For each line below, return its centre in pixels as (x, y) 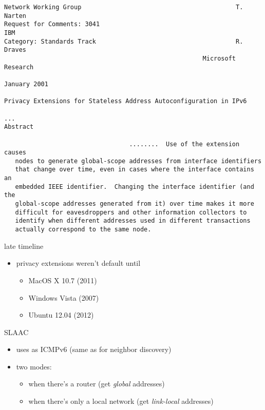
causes (15, 153)
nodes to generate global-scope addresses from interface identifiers (138, 161)
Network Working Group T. (124, 7)
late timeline (24, 246)
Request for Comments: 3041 (52, 24)
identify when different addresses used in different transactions (133, 221)
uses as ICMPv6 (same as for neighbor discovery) (94, 349)
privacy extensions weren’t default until (78, 263)
